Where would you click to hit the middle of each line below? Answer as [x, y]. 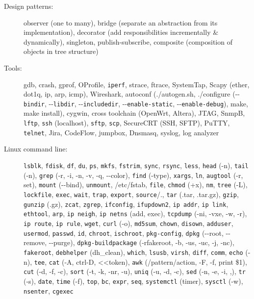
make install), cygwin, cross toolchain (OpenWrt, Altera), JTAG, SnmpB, [134, 113]
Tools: [13, 67]
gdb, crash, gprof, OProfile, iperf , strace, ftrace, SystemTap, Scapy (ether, [137, 84]
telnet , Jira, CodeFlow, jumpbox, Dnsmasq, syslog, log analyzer [121, 132]
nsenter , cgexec [49, 290]
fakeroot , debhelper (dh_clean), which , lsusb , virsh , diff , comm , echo [133, 252]
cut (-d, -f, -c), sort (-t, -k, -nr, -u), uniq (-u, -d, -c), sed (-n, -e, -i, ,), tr [135, 271]
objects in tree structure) [61, 51]
